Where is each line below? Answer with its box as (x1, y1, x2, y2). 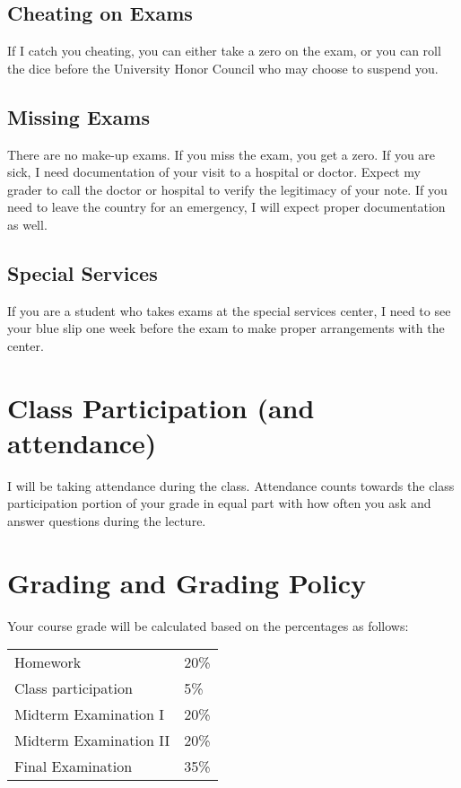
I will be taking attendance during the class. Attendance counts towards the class (7, 476, 455, 495)
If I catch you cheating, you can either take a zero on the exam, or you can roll (7, 41, 441, 60)
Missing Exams (7, 102, 150, 130)
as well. (7, 215, 48, 233)
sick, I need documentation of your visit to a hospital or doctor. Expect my (7, 162, 421, 181)
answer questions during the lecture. (7, 512, 206, 530)
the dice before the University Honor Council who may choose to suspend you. (7, 58, 439, 77)
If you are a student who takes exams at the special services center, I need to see (7, 301, 451, 320)
